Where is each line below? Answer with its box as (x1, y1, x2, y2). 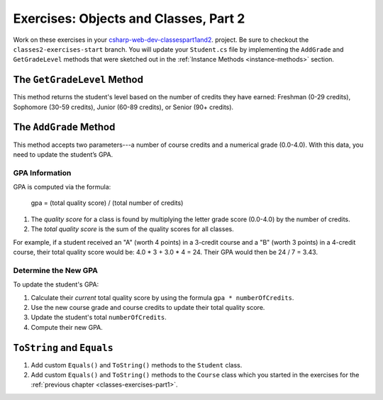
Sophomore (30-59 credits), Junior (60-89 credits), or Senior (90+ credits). (13, 103, 234, 111)
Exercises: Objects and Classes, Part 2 (13, 11, 245, 26)
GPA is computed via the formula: (13, 183, 111, 191)
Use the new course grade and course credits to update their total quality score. (30, 303, 265, 311)
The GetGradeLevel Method (13, 74, 143, 86)
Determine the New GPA (13, 265, 99, 275)
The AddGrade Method (13, 121, 116, 133)
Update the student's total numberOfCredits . (30, 313, 167, 322)
